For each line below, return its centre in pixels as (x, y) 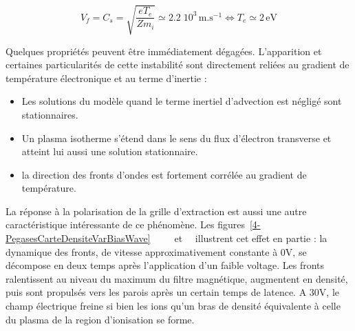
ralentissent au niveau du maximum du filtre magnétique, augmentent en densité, (177, 278)
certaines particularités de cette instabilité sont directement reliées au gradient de (177, 64)
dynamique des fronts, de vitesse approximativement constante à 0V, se (156, 251)
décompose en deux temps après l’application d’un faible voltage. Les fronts (165, 265)
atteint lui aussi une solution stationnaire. (110, 151)
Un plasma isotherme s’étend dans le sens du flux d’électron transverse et (176, 138)
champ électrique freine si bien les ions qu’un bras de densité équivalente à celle (173, 306)
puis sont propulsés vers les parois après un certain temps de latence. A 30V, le (173, 292)
